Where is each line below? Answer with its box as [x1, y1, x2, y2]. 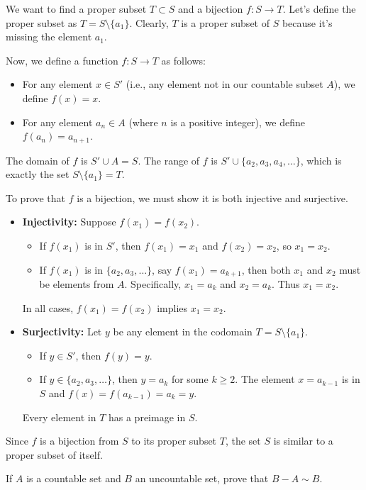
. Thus [272, 277, 300, 291]
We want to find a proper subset [6, 1, 147, 16]
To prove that [6, 190, 66, 205]
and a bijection [177, 1, 243, 16]
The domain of [6, 152, 70, 167]
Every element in [22, 409, 96, 424]
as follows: [161, 52, 206, 67]
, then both [241, 262, 291, 277]
